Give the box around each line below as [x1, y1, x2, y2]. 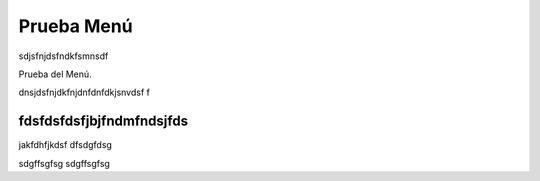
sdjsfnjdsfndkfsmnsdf [18, 50, 109, 62]
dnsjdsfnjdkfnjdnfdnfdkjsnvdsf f [18, 86, 150, 99]
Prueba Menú [18, 15, 134, 37]
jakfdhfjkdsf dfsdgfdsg [18, 139, 112, 151]
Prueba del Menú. [18, 68, 92, 80]
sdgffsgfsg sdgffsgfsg [18, 157, 110, 169]
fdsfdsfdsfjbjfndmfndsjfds [18, 113, 189, 130]
